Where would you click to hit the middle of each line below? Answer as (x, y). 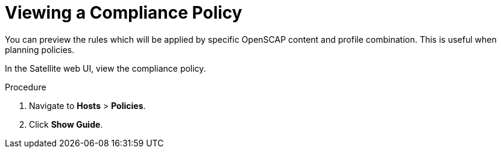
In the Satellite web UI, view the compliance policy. (106, 68)
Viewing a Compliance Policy (124, 13)
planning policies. (40, 49)
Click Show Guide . (66, 124)
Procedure (26, 87)
